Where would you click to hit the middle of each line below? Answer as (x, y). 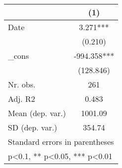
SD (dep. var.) (33, 127)
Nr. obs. (22, 84)
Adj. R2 (21, 99)
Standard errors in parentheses (61, 142)
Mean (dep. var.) (37, 113)
